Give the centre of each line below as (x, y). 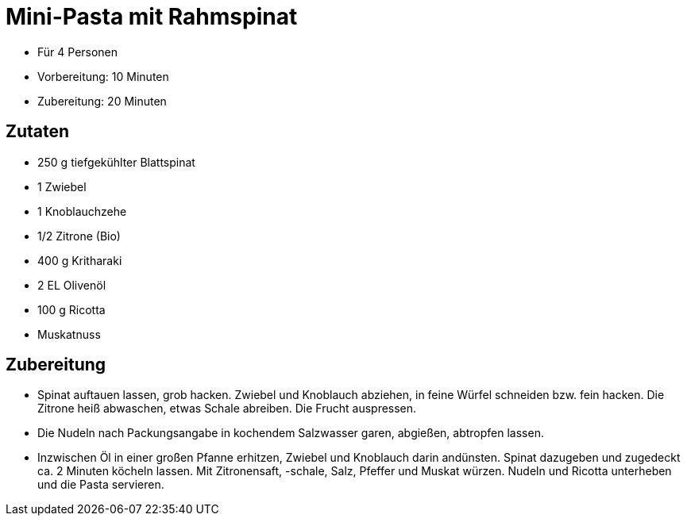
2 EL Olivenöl (72, 285)
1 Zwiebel (62, 186)
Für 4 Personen (78, 52)
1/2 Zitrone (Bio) (79, 236)
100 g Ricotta (71, 309)
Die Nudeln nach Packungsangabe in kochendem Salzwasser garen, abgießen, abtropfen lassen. (291, 433)
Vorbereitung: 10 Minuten (103, 76)
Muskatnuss (69, 334)
